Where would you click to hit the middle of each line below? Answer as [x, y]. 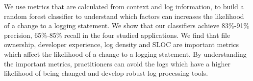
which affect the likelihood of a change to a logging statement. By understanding [125, 54]
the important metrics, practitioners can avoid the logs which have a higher [117, 63]
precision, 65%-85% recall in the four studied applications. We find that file [117, 35]
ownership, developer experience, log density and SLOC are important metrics [121, 44]
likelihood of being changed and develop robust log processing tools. [106, 73]
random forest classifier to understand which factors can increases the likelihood [124, 16]
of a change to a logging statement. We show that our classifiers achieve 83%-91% [127, 25]
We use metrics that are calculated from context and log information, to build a [124, 6]
